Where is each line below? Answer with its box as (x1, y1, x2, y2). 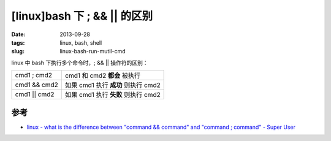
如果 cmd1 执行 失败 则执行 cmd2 (64, 91, 161, 99)
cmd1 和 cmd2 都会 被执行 (64, 71, 141, 80)
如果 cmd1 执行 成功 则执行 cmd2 (64, 81, 161, 90)
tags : (11, 39, 25, 46)
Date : (11, 31, 26, 38)
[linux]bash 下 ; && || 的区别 (11, 9, 153, 23)
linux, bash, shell (59, 39, 102, 46)
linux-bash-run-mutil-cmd (59, 48, 126, 55)
